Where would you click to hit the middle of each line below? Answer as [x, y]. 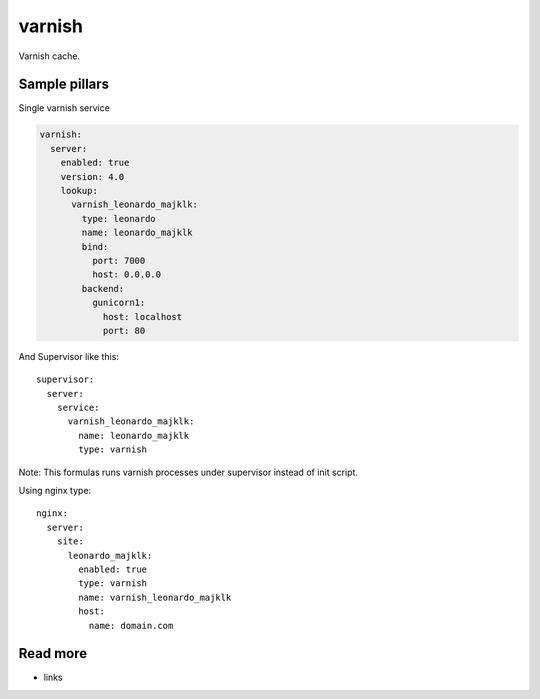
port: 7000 [118, 260]
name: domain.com [131, 625]
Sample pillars [64, 84]
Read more [53, 653]
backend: [103, 288]
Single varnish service [64, 108]
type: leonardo [119, 218]
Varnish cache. [49, 56]
